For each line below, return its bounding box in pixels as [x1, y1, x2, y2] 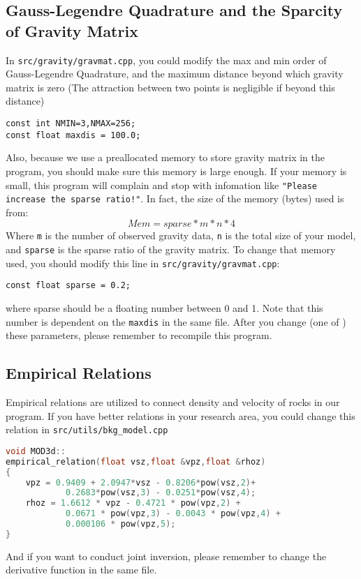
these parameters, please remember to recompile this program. [6, 328, 272, 343]
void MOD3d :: [6, 446, 66, 456]
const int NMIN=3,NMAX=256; [6, 119, 136, 129]
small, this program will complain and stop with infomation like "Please [6, 177, 317, 192]
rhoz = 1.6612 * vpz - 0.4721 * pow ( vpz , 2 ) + [25, 498, 241, 509]
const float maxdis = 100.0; [6, 130, 141, 140]
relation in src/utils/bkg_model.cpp [6, 422, 168, 437]
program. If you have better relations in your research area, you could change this [6, 408, 355, 423]
